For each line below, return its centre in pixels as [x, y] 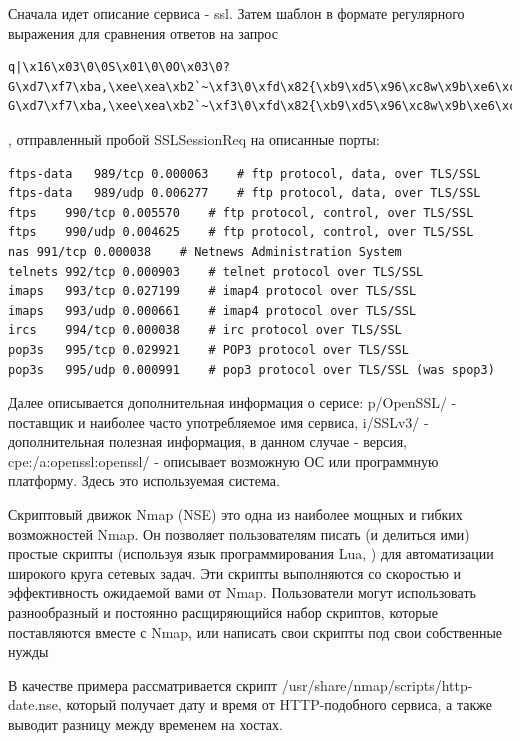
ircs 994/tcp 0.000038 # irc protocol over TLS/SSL [205, 330]
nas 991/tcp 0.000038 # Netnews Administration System [205, 251]
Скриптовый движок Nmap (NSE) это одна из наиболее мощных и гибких [235, 514]
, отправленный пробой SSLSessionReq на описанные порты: [194, 138]
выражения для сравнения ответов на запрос [143, 32]
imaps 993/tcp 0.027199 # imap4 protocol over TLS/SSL [212, 291]
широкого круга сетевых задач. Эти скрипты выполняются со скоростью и [235, 572]
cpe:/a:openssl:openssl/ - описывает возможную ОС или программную [223, 460]
